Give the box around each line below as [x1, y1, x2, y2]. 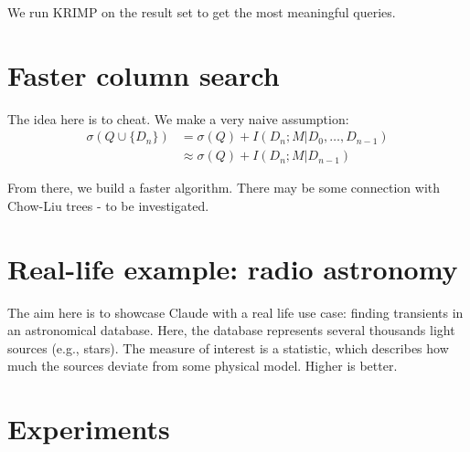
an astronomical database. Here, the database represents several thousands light [7, 321, 455, 340]
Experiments [7, 410, 170, 447]
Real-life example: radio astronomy [7, 249, 458, 287]
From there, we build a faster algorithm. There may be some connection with [7, 178, 441, 197]
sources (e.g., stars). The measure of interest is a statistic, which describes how [7, 338, 449, 357]
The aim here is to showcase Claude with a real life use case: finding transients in [7, 302, 464, 321]
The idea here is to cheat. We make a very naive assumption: [7, 109, 349, 128]
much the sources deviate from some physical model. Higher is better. [7, 356, 398, 375]
